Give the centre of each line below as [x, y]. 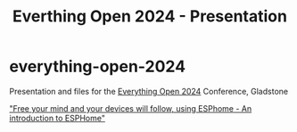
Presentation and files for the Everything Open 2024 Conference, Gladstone [148, 91]
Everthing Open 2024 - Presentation [150, 16]
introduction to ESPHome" [57, 118]
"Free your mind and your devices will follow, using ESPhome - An [131, 108]
